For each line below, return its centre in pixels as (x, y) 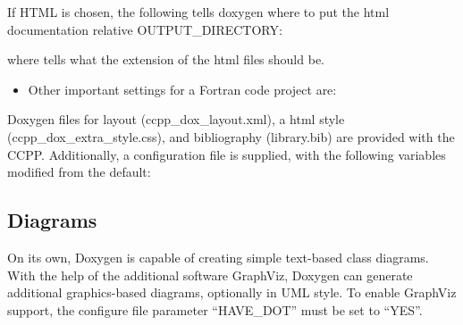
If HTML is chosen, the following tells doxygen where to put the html (198, 12)
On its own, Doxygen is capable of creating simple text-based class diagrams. (218, 257)
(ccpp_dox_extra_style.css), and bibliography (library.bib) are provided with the (231, 136)
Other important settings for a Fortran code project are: (182, 89)
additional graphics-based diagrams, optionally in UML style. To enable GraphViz (232, 292)
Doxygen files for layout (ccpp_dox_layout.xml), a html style (176, 119)
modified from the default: (79, 172)
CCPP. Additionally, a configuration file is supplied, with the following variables (227, 154)
